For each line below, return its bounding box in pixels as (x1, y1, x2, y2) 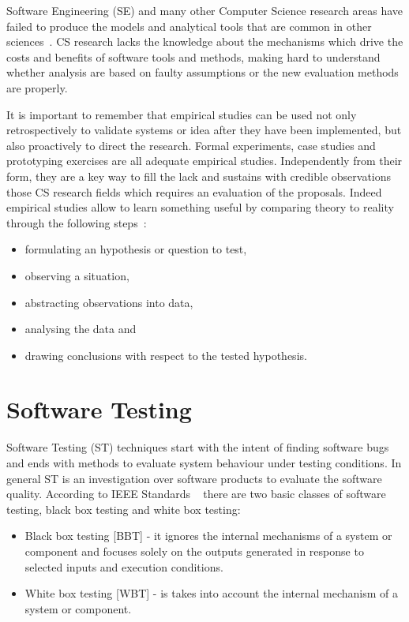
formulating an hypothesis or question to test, (24, 241, 247, 257)
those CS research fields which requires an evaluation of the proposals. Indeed (6, 183, 382, 200)
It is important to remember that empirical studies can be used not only (6, 106, 357, 122)
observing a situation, (24, 267, 129, 283)
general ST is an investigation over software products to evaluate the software (6, 470, 382, 486)
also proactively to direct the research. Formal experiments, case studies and (6, 137, 376, 153)
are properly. (6, 79, 68, 96)
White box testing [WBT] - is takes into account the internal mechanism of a (24, 585, 399, 601)
